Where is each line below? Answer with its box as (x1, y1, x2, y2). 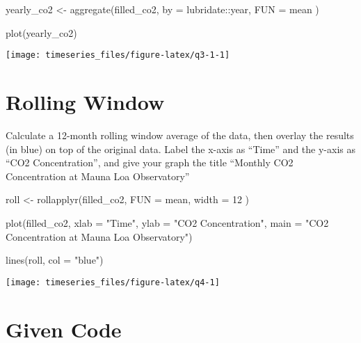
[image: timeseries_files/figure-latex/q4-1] (6, 277, 220, 287)
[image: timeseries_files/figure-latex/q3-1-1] (6, 50, 230, 61)
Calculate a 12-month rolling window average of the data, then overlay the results (6, 127, 354, 142)
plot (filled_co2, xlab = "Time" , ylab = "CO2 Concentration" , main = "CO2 (6, 215, 329, 230)
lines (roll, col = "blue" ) (6, 253, 104, 267)
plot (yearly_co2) (6, 25, 77, 40)
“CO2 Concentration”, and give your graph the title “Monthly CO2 (6, 155, 294, 170)
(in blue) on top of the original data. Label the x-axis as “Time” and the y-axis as (6, 141, 355, 156)
